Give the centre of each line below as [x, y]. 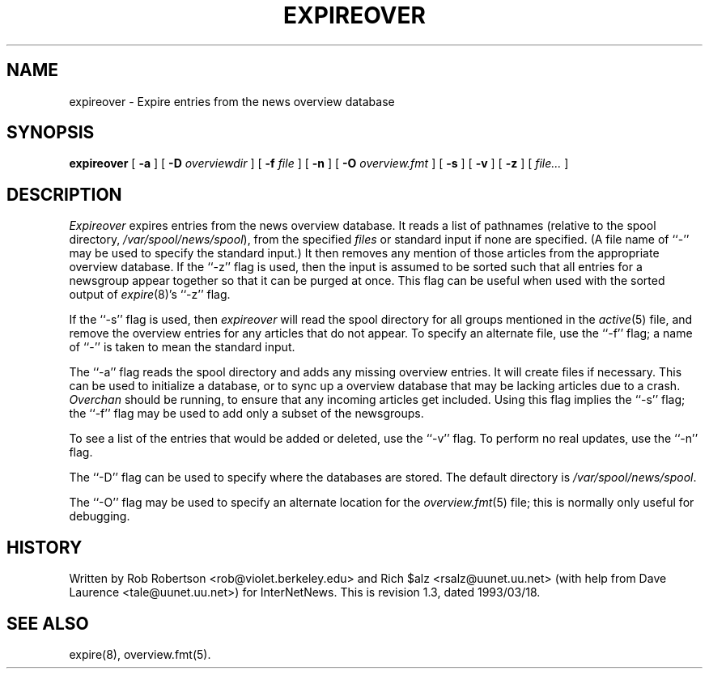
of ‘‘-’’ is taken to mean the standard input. [182, 347]
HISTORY [45, 547]
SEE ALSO [48, 623]
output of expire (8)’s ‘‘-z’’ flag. [150, 295]
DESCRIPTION [64, 194]
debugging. [100, 516]
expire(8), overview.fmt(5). [140, 654]
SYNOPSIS [51, 133]
